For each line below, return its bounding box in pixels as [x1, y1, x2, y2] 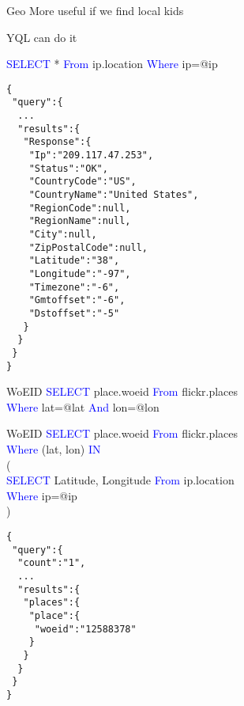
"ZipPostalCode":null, [28, 241, 148, 253]
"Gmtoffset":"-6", [28, 294, 126, 306]
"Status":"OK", [28, 162, 108, 174]
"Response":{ [23, 136, 92, 148]
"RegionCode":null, [28, 202, 131, 214]
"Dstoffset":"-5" [28, 307, 120, 319]
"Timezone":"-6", [28, 281, 120, 293]
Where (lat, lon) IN [6, 441, 101, 457]
